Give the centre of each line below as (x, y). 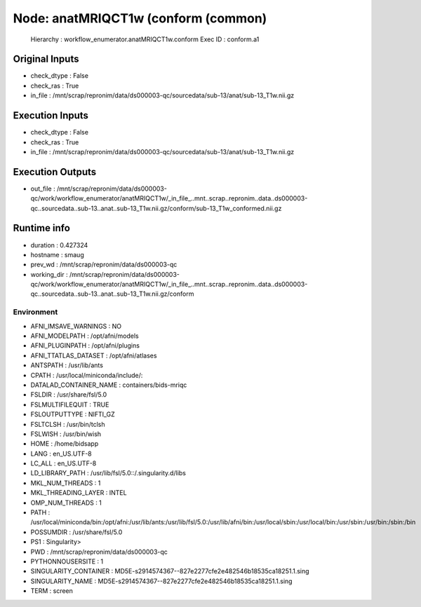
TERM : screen (52, 591)
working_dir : (49, 274)
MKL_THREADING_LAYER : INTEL (79, 493)
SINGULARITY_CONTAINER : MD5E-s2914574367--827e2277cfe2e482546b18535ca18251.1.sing (170, 571)
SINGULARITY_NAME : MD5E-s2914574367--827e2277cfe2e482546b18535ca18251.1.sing (161, 581)
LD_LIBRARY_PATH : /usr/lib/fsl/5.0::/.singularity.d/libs (108, 473)
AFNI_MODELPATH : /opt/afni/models (85, 336)
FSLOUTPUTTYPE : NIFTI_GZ (73, 414)
